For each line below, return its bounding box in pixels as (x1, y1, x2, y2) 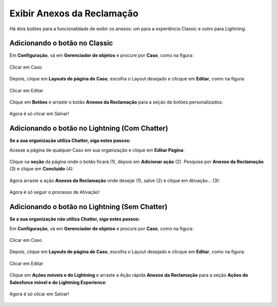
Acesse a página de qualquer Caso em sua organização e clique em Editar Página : (9, 147, 185, 153)
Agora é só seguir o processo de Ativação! (9, 189, 100, 195)
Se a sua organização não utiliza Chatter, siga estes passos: (9, 216, 141, 222)
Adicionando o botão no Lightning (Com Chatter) (9, 124, 169, 133)
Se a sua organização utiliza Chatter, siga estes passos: (9, 137, 131, 144)
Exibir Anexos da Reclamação (9, 8, 138, 19)
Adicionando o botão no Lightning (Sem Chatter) (9, 202, 168, 211)
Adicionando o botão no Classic (9, 39, 113, 48)
